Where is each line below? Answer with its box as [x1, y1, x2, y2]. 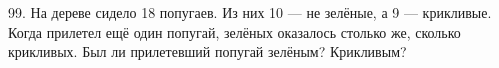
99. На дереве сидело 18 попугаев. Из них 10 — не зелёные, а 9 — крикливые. [8, 2, 492, 22]
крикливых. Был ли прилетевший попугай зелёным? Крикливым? [8, 41, 407, 62]
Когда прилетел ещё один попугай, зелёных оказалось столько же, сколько [8, 21, 461, 42]
